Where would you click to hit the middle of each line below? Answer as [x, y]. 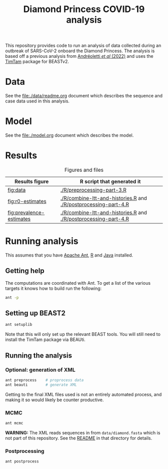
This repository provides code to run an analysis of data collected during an [83, 46]
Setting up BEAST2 [35, 313]
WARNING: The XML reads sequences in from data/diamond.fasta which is [83, 432]
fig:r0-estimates [27, 201]
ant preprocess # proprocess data [44, 380]
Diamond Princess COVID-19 [84, 9]
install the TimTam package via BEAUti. [45, 339]
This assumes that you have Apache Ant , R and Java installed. [69, 255]
